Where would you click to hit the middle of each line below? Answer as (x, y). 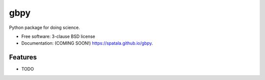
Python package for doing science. (45, 27)
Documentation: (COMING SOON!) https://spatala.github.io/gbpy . (87, 43)
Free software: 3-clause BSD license (58, 36)
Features (23, 57)
